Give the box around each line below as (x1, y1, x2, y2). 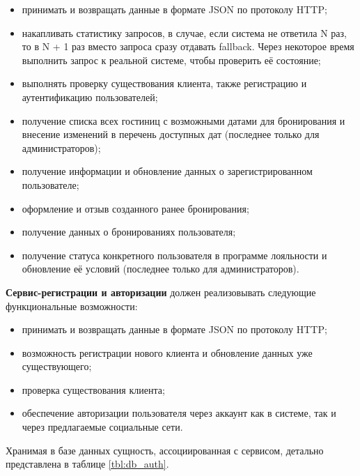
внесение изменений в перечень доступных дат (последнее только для (22, 127, 320, 141)
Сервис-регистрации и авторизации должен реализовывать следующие (6, 284, 316, 299)
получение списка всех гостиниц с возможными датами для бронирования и (22, 113, 345, 128)
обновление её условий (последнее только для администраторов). (22, 261, 299, 276)
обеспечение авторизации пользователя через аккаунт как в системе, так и (22, 406, 336, 420)
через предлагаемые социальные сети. (22, 420, 183, 434)
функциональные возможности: (6, 298, 138, 313)
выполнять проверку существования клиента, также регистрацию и (22, 76, 307, 91)
